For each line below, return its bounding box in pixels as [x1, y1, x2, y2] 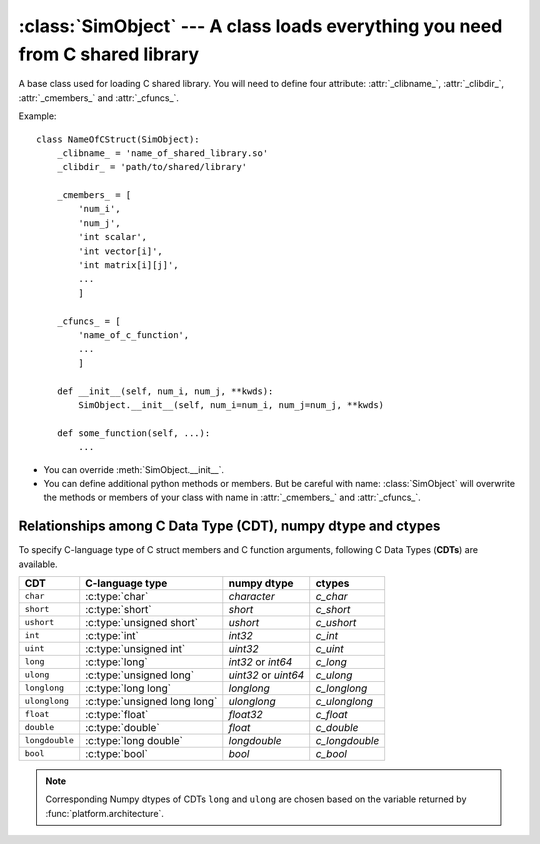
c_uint [315, 641, 344, 655]
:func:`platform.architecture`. [45, 807, 165, 819]
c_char [315, 589, 349, 603]
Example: [18, 110, 57, 122]
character [228, 589, 275, 603]
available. [18, 558, 59, 570]
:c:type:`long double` [85, 733, 184, 747]
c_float [315, 707, 349, 721]
